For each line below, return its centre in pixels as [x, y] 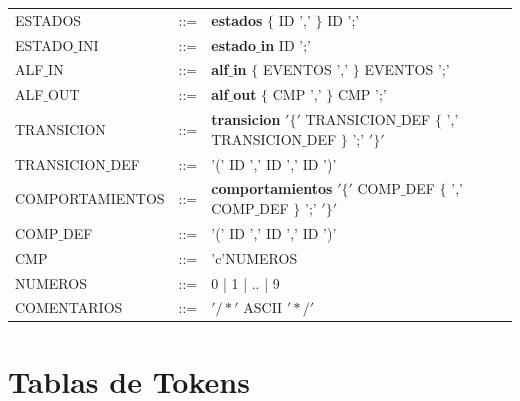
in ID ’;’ [285, 44]
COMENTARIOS [69, 307]
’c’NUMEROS [254, 257]
